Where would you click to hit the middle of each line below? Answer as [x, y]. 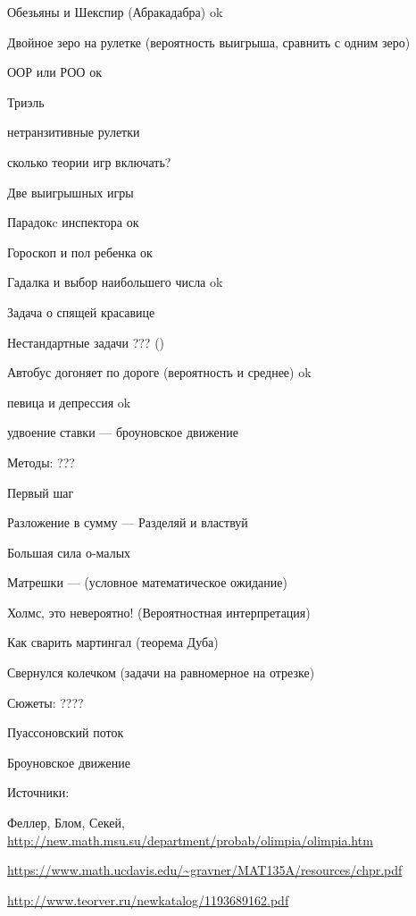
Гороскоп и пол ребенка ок [80, 252]
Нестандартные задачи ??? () [86, 342]
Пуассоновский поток [66, 732]
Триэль [26, 101]
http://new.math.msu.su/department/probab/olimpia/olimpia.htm [190, 840]
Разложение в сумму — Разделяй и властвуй [128, 522]
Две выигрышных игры [71, 192]
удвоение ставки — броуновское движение [123, 432]
